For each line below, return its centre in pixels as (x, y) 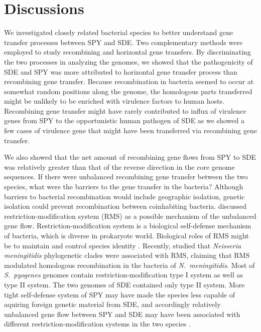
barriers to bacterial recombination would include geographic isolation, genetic (124, 196)
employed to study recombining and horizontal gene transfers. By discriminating (127, 52)
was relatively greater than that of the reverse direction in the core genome (119, 167)
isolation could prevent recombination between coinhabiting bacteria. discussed (125, 206)
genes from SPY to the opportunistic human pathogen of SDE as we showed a (124, 120)
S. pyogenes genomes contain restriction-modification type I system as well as (124, 275)
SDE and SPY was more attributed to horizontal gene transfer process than (121, 71)
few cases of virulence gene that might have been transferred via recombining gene (130, 130)
